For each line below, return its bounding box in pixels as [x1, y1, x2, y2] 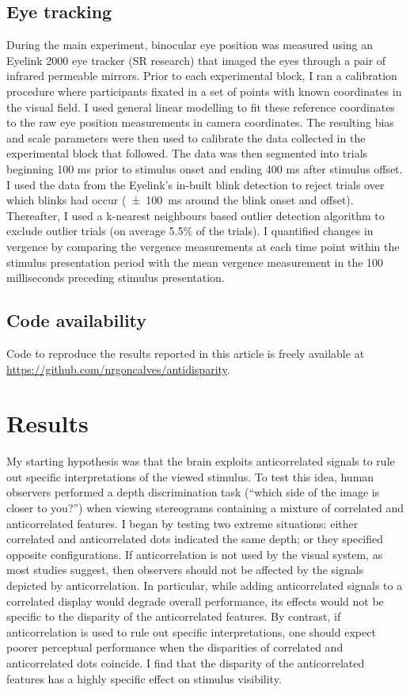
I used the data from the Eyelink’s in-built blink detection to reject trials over [6, 176, 385, 192]
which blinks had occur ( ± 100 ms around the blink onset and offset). [6, 192, 354, 208]
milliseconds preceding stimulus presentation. [6, 269, 225, 286]
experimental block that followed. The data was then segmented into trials [6, 145, 368, 162]
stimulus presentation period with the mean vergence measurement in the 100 [6, 253, 384, 270]
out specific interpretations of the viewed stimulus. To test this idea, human [6, 468, 374, 485]
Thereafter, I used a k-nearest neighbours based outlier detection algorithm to [6, 207, 385, 223]
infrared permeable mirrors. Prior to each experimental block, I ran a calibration [6, 67, 397, 84]
